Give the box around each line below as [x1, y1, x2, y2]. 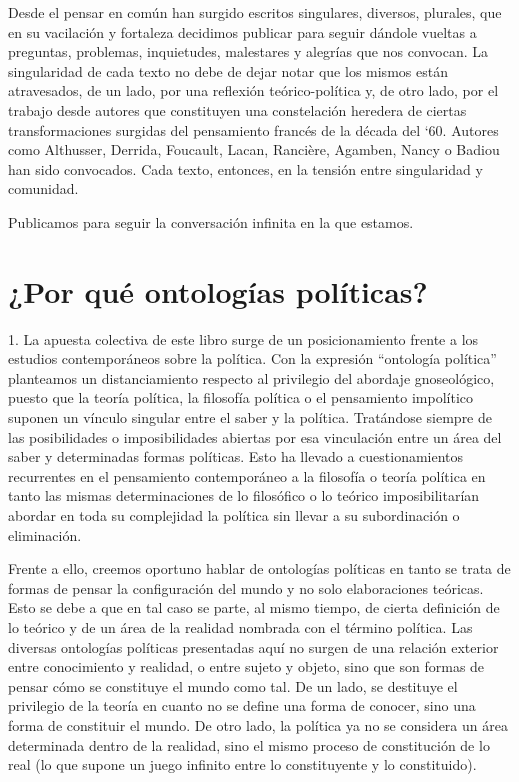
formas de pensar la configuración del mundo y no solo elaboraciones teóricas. [8, 577, 484, 598]
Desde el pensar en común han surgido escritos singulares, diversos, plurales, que [8, 2, 502, 22]
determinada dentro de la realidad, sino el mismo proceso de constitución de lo [8, 734, 490, 755]
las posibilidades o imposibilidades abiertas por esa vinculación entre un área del [8, 426, 502, 447]
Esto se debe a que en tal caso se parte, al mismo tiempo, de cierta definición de [8, 597, 500, 618]
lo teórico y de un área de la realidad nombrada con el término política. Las [8, 616, 473, 637]
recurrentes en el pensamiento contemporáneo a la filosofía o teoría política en [8, 465, 486, 486]
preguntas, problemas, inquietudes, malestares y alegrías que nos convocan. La [8, 41, 488, 62]
